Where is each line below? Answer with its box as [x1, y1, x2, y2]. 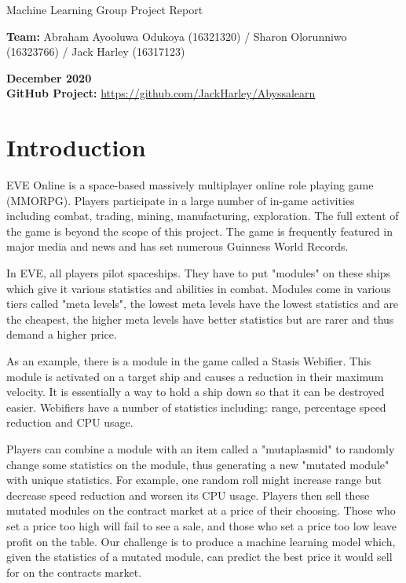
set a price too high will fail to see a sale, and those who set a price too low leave [6, 517, 397, 533]
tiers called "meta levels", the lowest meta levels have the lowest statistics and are [6, 295, 399, 312]
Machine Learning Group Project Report [6, 2, 203, 17]
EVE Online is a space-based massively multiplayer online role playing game [6, 177, 374, 193]
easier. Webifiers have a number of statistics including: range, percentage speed [6, 398, 386, 415]
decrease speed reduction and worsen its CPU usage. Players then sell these [6, 486, 370, 503]
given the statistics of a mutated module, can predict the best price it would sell [6, 548, 393, 565]
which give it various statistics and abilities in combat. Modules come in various [6, 280, 391, 296]
